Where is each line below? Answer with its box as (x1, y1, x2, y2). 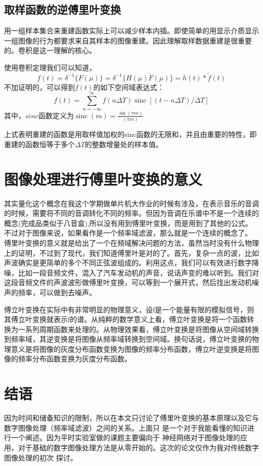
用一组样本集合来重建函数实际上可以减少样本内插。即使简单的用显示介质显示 (4, 25, 259, 36)
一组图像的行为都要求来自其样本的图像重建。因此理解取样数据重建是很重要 (4, 35, 252, 45)
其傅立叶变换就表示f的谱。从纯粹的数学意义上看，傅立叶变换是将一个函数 (4, 314, 247, 324)
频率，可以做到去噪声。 (18, 287, 96, 297)
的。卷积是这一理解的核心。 (4, 45, 96, 56)
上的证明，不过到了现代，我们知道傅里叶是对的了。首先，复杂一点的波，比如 (4, 247, 259, 258)
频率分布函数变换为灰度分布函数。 (18, 353, 131, 364)
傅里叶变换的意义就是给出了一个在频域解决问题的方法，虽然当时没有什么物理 (4, 237, 259, 248)
